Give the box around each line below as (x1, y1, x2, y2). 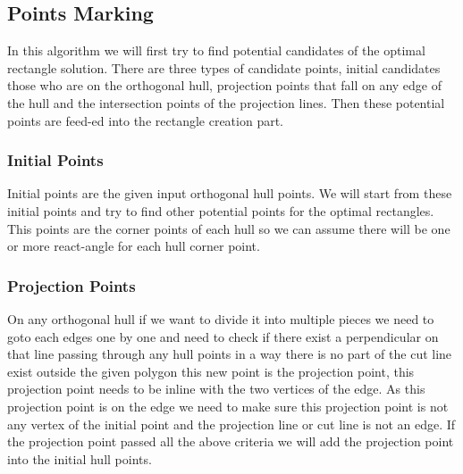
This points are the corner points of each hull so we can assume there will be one (7, 219, 450, 237)
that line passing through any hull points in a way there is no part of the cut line (7, 345, 452, 363)
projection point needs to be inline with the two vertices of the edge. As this (7, 379, 425, 398)
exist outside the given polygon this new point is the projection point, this (7, 362, 415, 380)
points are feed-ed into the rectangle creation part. (7, 111, 284, 129)
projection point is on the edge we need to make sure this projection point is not (7, 396, 449, 415)
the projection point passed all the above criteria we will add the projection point (7, 432, 454, 451)
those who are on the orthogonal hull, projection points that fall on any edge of (7, 76, 442, 95)
